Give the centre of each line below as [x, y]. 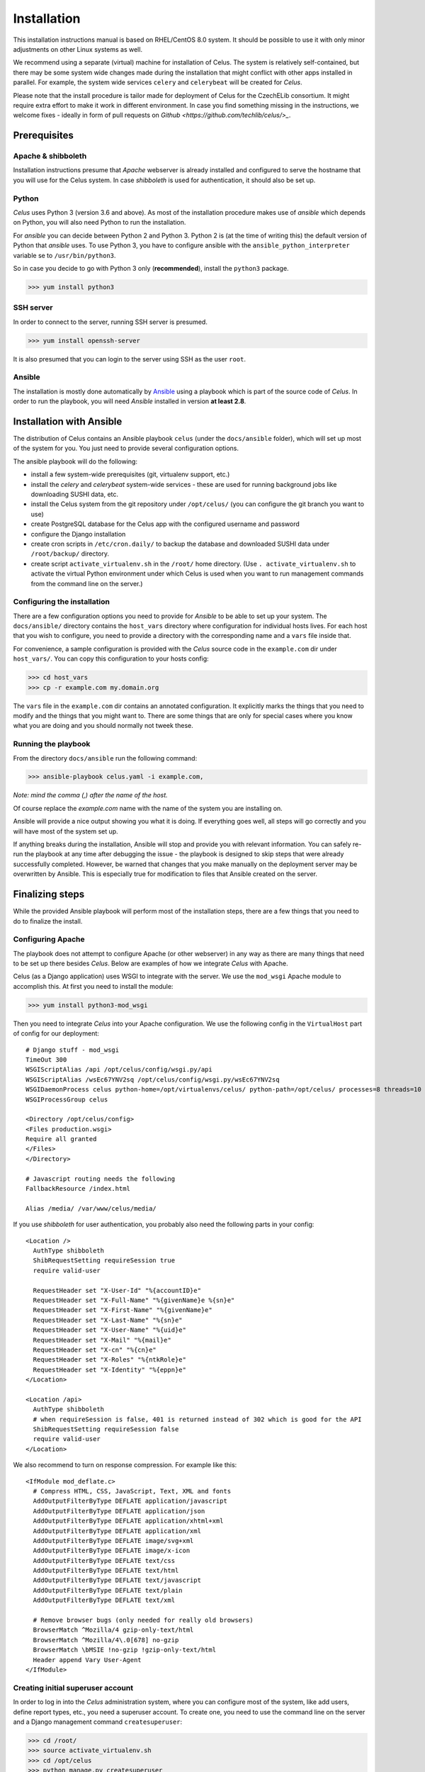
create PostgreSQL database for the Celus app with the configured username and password [165, 524]
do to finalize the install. [48, 921]
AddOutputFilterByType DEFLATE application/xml [117, 1531]
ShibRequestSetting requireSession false [106, 1429]
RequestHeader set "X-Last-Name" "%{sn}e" [108, 1320]
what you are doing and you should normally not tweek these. [103, 726]
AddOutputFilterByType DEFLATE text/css [104, 1560]
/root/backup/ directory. [70, 554]
